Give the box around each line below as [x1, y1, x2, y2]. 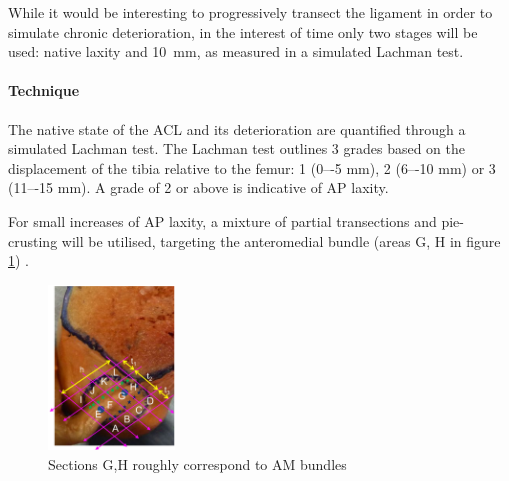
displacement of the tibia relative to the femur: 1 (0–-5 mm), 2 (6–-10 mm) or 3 [8, 157, 496, 178]
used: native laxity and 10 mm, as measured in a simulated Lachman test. [8, 41, 464, 62]
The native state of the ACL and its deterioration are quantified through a [8, 118, 466, 139]
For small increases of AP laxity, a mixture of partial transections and [8, 210, 437, 231]
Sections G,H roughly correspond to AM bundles [48, 453, 347, 474]
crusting [8, 230, 58, 251]
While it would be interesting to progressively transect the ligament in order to [8, 2, 493, 22]
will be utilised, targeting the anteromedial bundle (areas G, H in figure [61, 230, 501, 251]
